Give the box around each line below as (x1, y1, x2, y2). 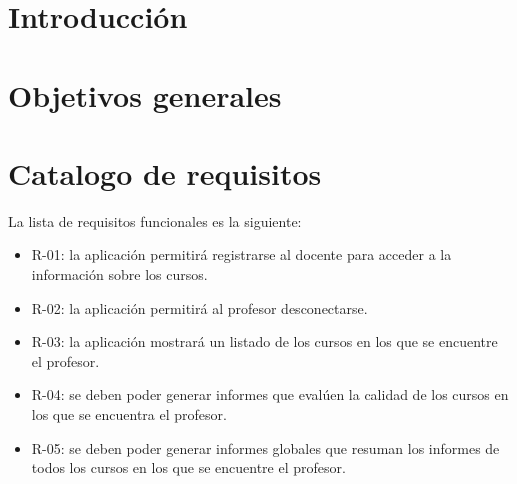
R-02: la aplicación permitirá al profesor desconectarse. (31, 297, 368, 318)
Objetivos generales (8, 74, 282, 115)
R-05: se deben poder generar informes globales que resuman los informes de (31, 437, 500, 458)
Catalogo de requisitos (8, 152, 322, 193)
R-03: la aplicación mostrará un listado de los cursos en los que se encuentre (31, 331, 498, 352)
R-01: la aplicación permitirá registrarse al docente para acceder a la (31, 244, 452, 265)
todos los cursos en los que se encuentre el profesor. (31, 457, 346, 478)
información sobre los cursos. (31, 264, 208, 285)
